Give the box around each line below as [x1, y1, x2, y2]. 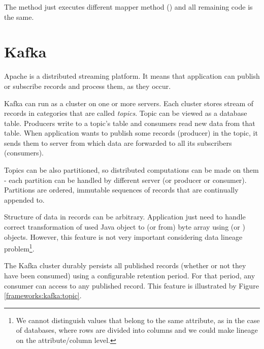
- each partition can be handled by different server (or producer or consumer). [4, 174, 247, 185]
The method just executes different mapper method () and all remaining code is [4, 2, 253, 12]
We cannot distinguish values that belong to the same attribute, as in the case [16, 314, 260, 325]
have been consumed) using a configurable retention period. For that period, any [4, 270, 255, 281]
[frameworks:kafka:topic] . [4, 290, 82, 301]
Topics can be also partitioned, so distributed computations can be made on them [4, 165, 259, 175]
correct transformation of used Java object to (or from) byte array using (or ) [4, 221, 245, 232]
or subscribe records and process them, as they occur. [4, 80, 171, 91]
